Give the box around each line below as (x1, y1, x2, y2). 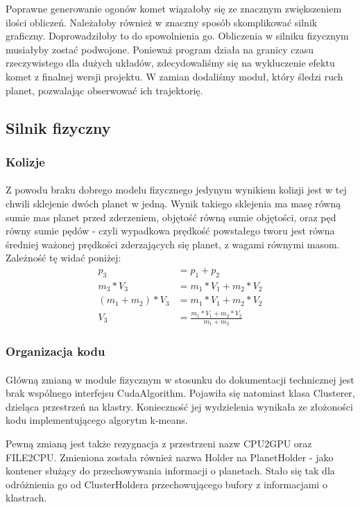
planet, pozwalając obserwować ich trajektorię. (6, 83, 203, 97)
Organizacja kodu (6, 343, 105, 360)
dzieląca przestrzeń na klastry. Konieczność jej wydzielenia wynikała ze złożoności (6, 399, 353, 413)
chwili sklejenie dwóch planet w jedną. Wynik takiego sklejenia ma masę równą (6, 196, 341, 210)
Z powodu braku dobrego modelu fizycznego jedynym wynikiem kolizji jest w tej (6, 182, 347, 197)
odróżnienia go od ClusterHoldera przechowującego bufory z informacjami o (6, 476, 327, 491)
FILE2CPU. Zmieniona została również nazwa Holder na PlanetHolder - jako (6, 449, 334, 464)
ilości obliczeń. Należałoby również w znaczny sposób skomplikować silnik (6, 15, 318, 29)
